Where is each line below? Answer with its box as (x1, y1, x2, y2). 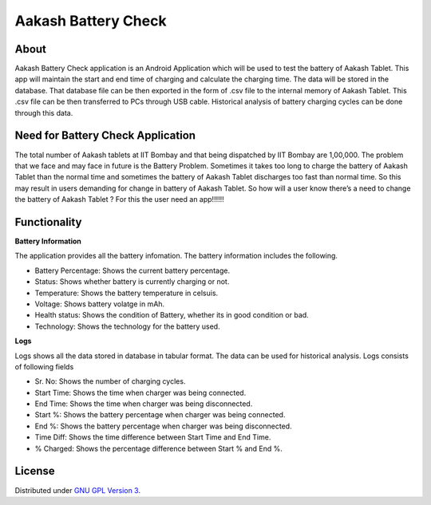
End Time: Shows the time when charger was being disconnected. (34, 399, 253, 408)
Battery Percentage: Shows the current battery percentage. (34, 266, 231, 275)
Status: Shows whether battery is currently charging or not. (34, 277, 230, 286)
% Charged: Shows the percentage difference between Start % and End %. (34, 444, 283, 453)
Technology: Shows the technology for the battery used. (34, 322, 220, 331)
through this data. (14, 108, 73, 117)
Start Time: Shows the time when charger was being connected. (34, 388, 247, 397)
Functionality (14, 215, 82, 229)
